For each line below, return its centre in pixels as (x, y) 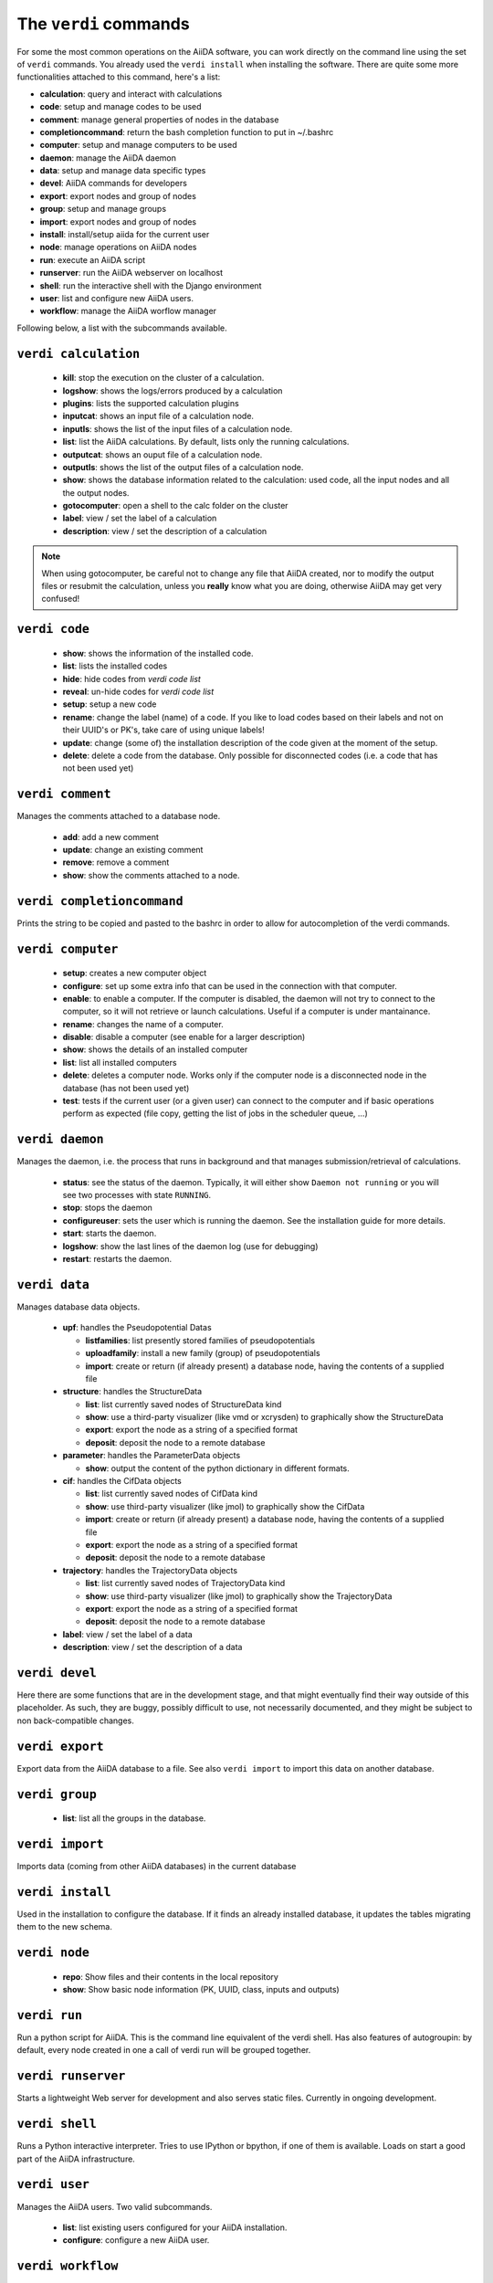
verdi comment (64, 794)
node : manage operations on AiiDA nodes (118, 247)
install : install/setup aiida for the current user (125, 235)
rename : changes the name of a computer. (143, 1024)
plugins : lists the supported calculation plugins (151, 403)
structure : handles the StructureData (132, 1392)
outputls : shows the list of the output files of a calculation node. (183, 467)
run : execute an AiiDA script (93, 259)
